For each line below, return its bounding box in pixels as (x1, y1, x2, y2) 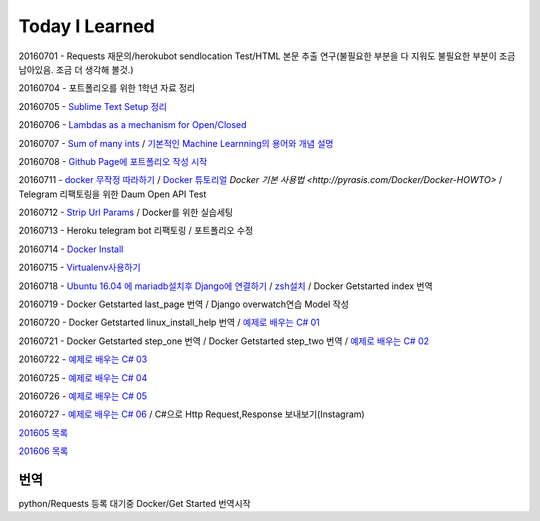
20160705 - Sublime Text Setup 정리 (18, 100, 167, 112)
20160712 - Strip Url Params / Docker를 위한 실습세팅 (18, 206, 234, 219)
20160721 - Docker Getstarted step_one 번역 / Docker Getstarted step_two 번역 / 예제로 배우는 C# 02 (18, 335, 430, 347)
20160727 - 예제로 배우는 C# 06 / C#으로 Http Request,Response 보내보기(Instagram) (18, 408, 365, 420)
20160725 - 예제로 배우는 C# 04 (18, 371, 148, 384)
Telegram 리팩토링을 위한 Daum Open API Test (18, 188, 207, 200)
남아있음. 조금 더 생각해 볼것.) (18, 63, 134, 75)
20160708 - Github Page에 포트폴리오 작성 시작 (18, 155, 208, 167)
